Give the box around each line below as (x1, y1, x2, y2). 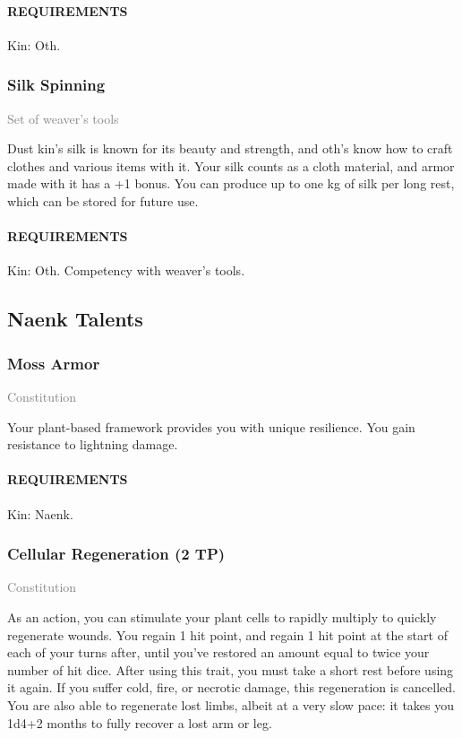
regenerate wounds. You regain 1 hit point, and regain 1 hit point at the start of (7, 625, 448, 644)
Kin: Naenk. (7, 504, 73, 523)
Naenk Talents (7, 305, 143, 333)
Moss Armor (7, 352, 100, 374)
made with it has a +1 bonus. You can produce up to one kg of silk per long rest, (7, 174, 455, 193)
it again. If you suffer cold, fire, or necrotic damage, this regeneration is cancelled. (7, 678, 456, 697)
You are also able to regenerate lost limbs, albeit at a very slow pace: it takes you (7, 695, 455, 714)
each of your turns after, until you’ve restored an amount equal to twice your (7, 643, 430, 662)
